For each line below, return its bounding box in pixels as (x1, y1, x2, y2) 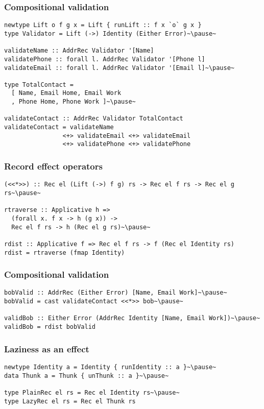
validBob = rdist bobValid (4, 323, 95, 331)
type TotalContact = (4, 81, 74, 88)
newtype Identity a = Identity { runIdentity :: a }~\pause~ (4, 363, 217, 371)
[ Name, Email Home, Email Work (11, 89, 122, 97)
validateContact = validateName (4, 124, 114, 131)
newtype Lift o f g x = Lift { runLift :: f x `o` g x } (4, 21, 202, 29)
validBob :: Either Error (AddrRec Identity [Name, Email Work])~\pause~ (4, 315, 260, 322)
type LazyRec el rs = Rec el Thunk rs (4, 397, 136, 405)
